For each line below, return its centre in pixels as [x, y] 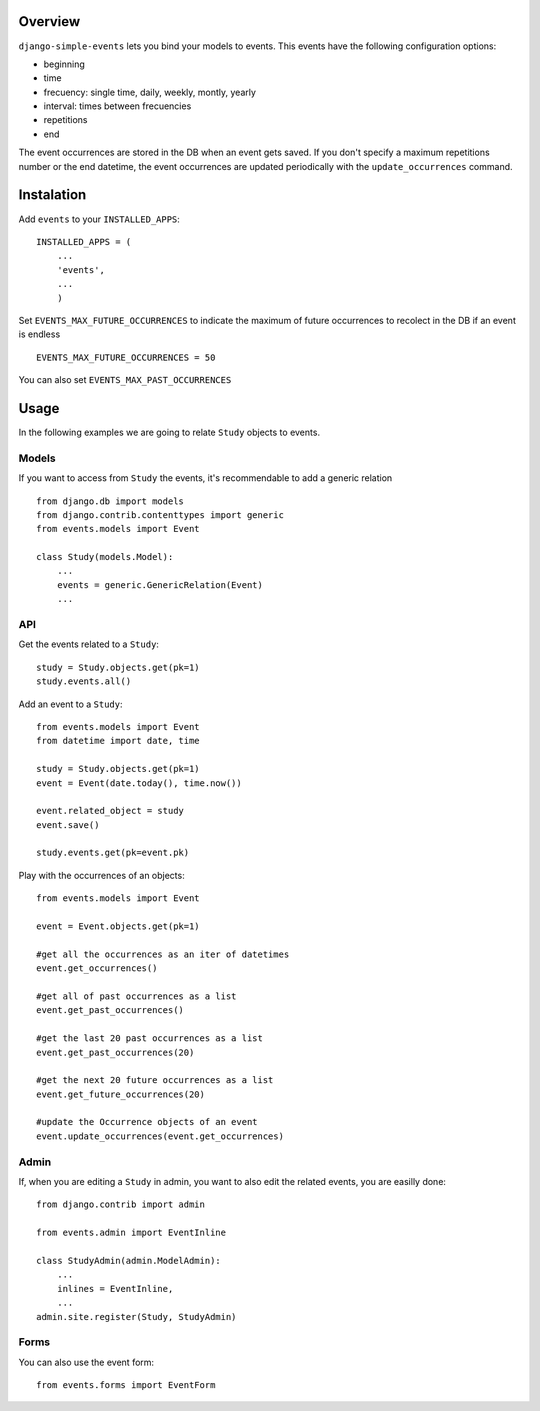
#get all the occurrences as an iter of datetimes [163, 954]
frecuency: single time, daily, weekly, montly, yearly [150, 92]
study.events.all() [84, 681]
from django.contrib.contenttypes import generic [160, 514]
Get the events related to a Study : [89, 644]
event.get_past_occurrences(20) [115, 1052]
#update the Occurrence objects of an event [147, 1122]
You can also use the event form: [86, 1362]
